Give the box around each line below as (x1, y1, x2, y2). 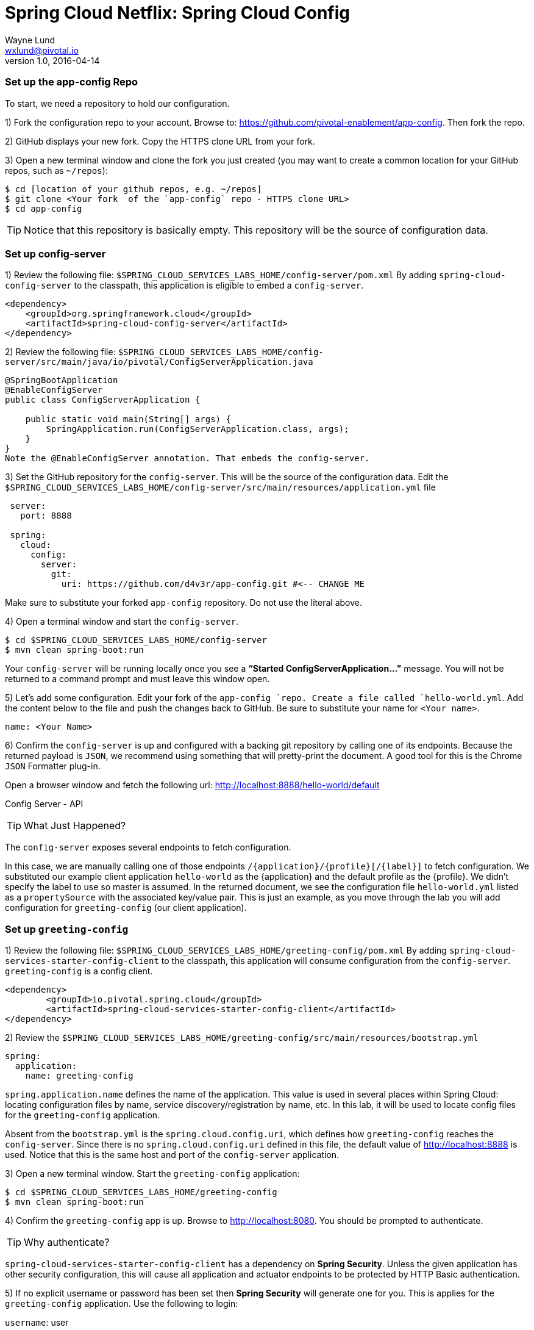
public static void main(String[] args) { (25, 414, 231, 425)
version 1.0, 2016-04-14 (5, 55, 100, 66)
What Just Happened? (24, 819, 126, 832)
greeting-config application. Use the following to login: (5, 1298, 238, 1309)
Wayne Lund (5, 34, 55, 45)
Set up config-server (5, 247, 106, 260)
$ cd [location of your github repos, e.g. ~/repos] (5, 184, 262, 194)
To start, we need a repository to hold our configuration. (5, 98, 230, 109)
